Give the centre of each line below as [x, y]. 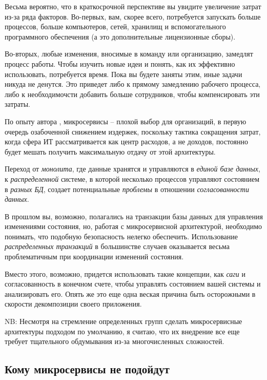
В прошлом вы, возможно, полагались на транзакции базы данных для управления [134, 216]
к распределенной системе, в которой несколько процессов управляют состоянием [132, 178]
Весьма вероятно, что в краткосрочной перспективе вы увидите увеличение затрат [133, 6]
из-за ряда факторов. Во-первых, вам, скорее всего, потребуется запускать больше [133, 16]
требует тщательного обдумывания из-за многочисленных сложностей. [115, 341]
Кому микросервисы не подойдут [87, 369]
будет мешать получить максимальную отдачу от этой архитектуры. [110, 151]
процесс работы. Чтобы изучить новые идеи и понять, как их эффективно [120, 63]
